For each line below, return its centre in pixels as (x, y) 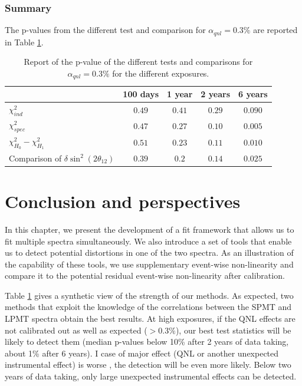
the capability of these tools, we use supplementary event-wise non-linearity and (149, 264)
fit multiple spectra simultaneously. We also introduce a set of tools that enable (148, 241)
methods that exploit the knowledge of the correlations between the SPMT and (148, 307)
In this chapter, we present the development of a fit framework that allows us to (150, 229)
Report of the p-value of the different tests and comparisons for (138, 62)
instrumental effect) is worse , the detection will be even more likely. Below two (148, 364)
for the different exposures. (161, 73)
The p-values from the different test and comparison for (105, 30)
